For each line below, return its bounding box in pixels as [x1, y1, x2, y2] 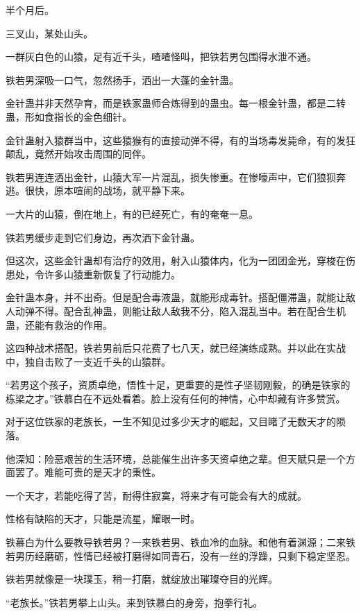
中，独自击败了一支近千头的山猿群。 [6, 354, 171, 368]
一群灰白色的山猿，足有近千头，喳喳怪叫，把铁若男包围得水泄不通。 [6, 49, 317, 64]
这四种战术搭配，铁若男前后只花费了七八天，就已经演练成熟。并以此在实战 [6, 341, 346, 355]
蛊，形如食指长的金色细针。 [6, 109, 132, 123]
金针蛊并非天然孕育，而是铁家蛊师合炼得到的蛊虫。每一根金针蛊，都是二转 [6, 96, 346, 110]
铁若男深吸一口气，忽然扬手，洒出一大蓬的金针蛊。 [6, 72, 239, 87]
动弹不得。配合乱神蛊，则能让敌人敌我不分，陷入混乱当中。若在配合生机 [15, 303, 346, 318]
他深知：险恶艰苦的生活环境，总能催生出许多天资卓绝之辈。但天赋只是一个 [6, 451, 346, 466]
